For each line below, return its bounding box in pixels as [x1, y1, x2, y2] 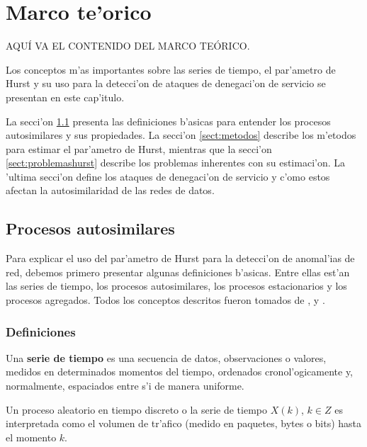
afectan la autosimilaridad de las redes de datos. [6, 183, 215, 198]
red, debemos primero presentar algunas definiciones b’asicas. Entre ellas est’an [6, 264, 350, 279]
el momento [6, 429, 57, 444]
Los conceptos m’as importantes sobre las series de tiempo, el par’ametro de [6, 62, 336, 77]
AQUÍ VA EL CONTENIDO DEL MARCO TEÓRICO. [6, 38, 250, 53]
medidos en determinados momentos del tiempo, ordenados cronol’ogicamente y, [6, 364, 354, 379]
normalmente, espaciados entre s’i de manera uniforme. [6, 378, 244, 393]
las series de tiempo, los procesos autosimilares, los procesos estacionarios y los [6, 278, 347, 293]
